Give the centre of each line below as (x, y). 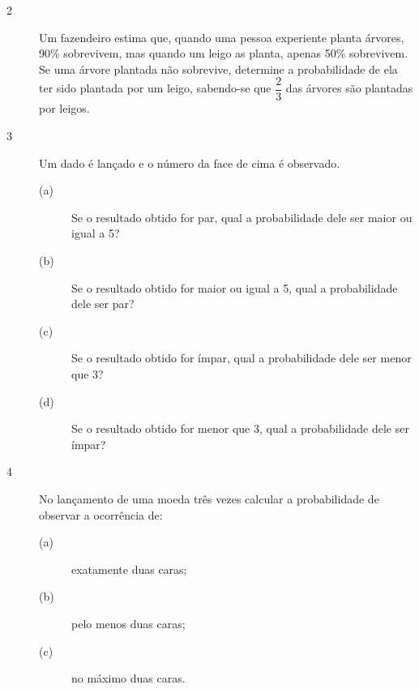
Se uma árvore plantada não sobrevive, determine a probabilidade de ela (218, 68)
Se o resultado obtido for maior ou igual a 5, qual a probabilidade (235, 287)
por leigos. (64, 108)
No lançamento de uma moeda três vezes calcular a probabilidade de (209, 498)
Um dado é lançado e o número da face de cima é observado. (190, 163)
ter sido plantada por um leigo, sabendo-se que (155, 88)
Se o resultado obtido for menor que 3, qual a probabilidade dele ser (240, 428)
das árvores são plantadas (349, 88)
